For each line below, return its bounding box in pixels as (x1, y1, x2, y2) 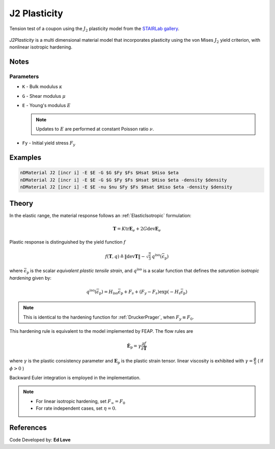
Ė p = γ (126, 343, 142, 350)
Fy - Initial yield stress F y (22, 140, 76, 147)
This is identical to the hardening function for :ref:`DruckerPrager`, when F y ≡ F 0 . (23, 314, 195, 321)
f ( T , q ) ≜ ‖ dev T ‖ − (105, 253, 145, 259)
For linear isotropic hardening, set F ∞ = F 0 (36, 398, 126, 405)
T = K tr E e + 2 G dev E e (113, 226, 161, 233)
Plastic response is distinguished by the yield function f (9, 239, 126, 245)
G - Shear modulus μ (22, 93, 66, 99)
